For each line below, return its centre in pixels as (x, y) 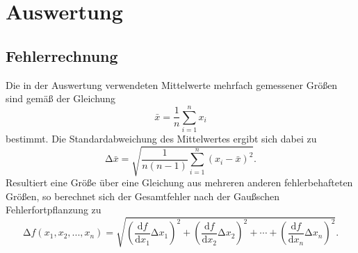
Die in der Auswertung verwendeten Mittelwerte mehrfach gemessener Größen (172, 84)
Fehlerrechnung (62, 55)
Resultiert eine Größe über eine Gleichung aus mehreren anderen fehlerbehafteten (179, 182)
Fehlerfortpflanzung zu (54, 210)
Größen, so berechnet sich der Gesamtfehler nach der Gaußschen (143, 196)
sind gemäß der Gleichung (61, 98)
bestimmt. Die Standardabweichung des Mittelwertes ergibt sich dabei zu (161, 138)
